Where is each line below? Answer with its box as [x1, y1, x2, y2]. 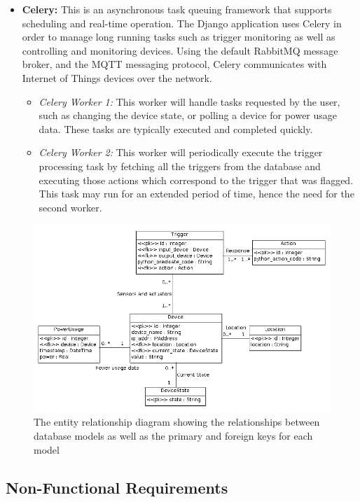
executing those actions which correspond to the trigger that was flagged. [39, 172, 354, 187]
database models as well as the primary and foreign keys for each [34, 428, 313, 442]
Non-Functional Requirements [6, 476, 228, 498]
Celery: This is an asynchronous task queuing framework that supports [22, 2, 332, 16]
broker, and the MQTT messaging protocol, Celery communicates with [22, 57, 327, 71]
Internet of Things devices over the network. [22, 70, 212, 85]
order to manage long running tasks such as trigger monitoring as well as [22, 29, 335, 44]
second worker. [39, 200, 102, 214]
